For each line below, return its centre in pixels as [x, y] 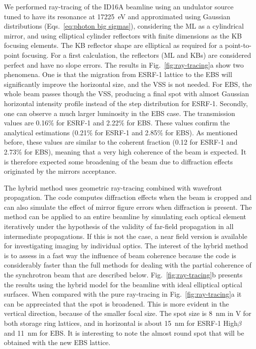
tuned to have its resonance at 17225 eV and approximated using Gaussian [117, 16]
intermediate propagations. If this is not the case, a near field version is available [126, 236]
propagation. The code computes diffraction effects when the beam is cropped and [128, 197]
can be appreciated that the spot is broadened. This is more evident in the [116, 303]
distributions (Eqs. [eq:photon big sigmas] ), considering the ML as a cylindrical [124, 26]
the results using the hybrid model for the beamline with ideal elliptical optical [123, 284]
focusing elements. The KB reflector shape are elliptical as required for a [113, 45]
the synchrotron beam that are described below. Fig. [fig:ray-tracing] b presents [123, 275]
